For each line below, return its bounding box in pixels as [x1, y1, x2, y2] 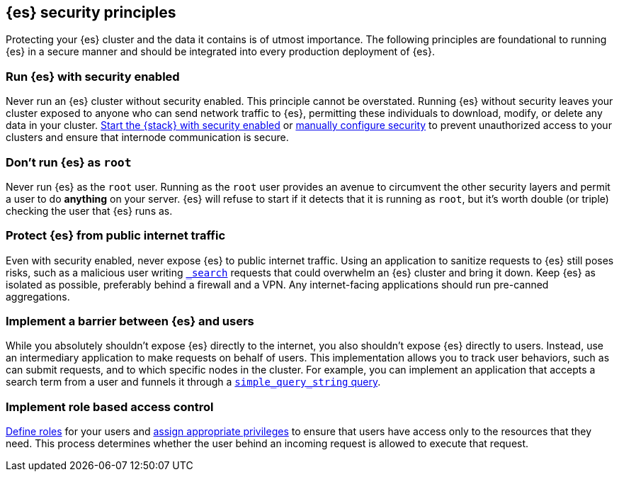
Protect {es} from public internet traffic [6, 228, 226, 243]
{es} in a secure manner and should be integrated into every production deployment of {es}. [6, 45, 435, 58]
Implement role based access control [6, 399, 214, 414]
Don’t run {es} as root [6, 155, 132, 169]
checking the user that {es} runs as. [6, 204, 173, 217]
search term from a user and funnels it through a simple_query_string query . [6, 376, 381, 388]
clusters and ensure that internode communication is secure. [6, 131, 289, 144]
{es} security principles [6, 4, 176, 21]
